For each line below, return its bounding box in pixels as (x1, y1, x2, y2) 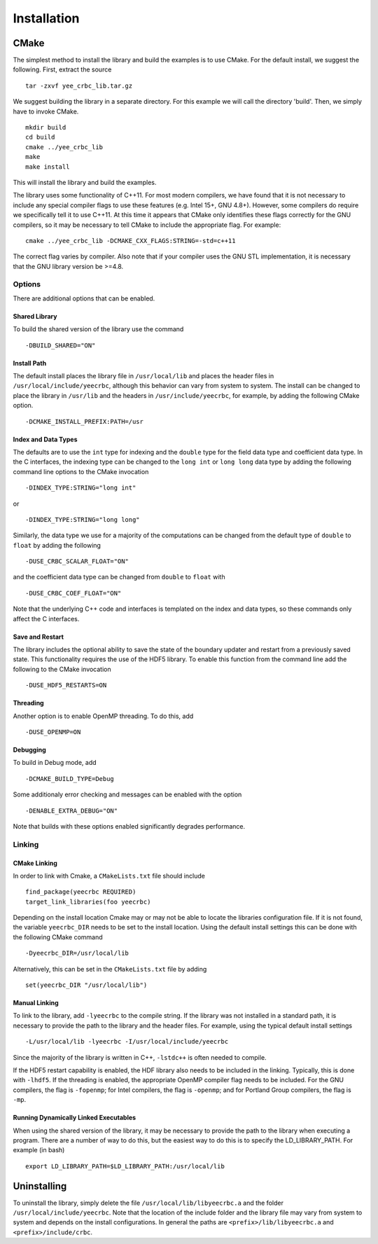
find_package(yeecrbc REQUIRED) (25, 888, 136, 896)
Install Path (13, 359, 47, 367)
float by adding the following (13, 541, 101, 549)
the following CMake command (13, 932, 103, 941)
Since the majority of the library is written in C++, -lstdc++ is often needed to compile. (13, 1053, 267, 1061)
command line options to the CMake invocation (13, 467, 149, 476)
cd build (25, 133, 55, 141)
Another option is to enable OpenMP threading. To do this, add (13, 712, 194, 720)
